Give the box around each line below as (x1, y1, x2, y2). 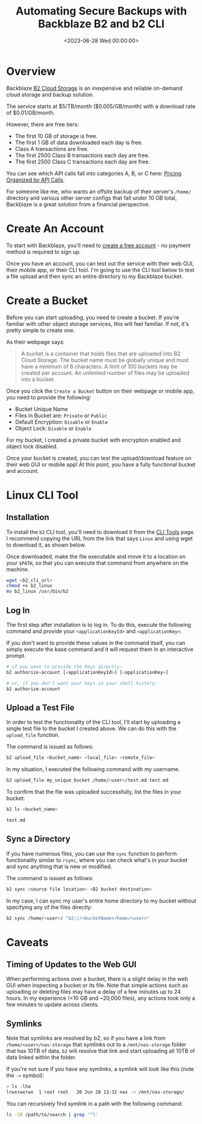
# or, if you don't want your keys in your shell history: (6, 680, 158, 686)
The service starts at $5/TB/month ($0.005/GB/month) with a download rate (6, 103, 196, 110)
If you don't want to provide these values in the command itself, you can (6, 640, 186, 646)
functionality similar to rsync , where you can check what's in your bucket (6, 856, 188, 863)
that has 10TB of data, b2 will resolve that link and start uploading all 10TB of (6, 1047, 195, 1055)
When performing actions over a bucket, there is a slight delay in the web (6, 976, 188, 983)
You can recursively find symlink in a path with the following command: (6, 1100, 183, 1107)
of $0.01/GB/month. (6, 109, 55, 116)
